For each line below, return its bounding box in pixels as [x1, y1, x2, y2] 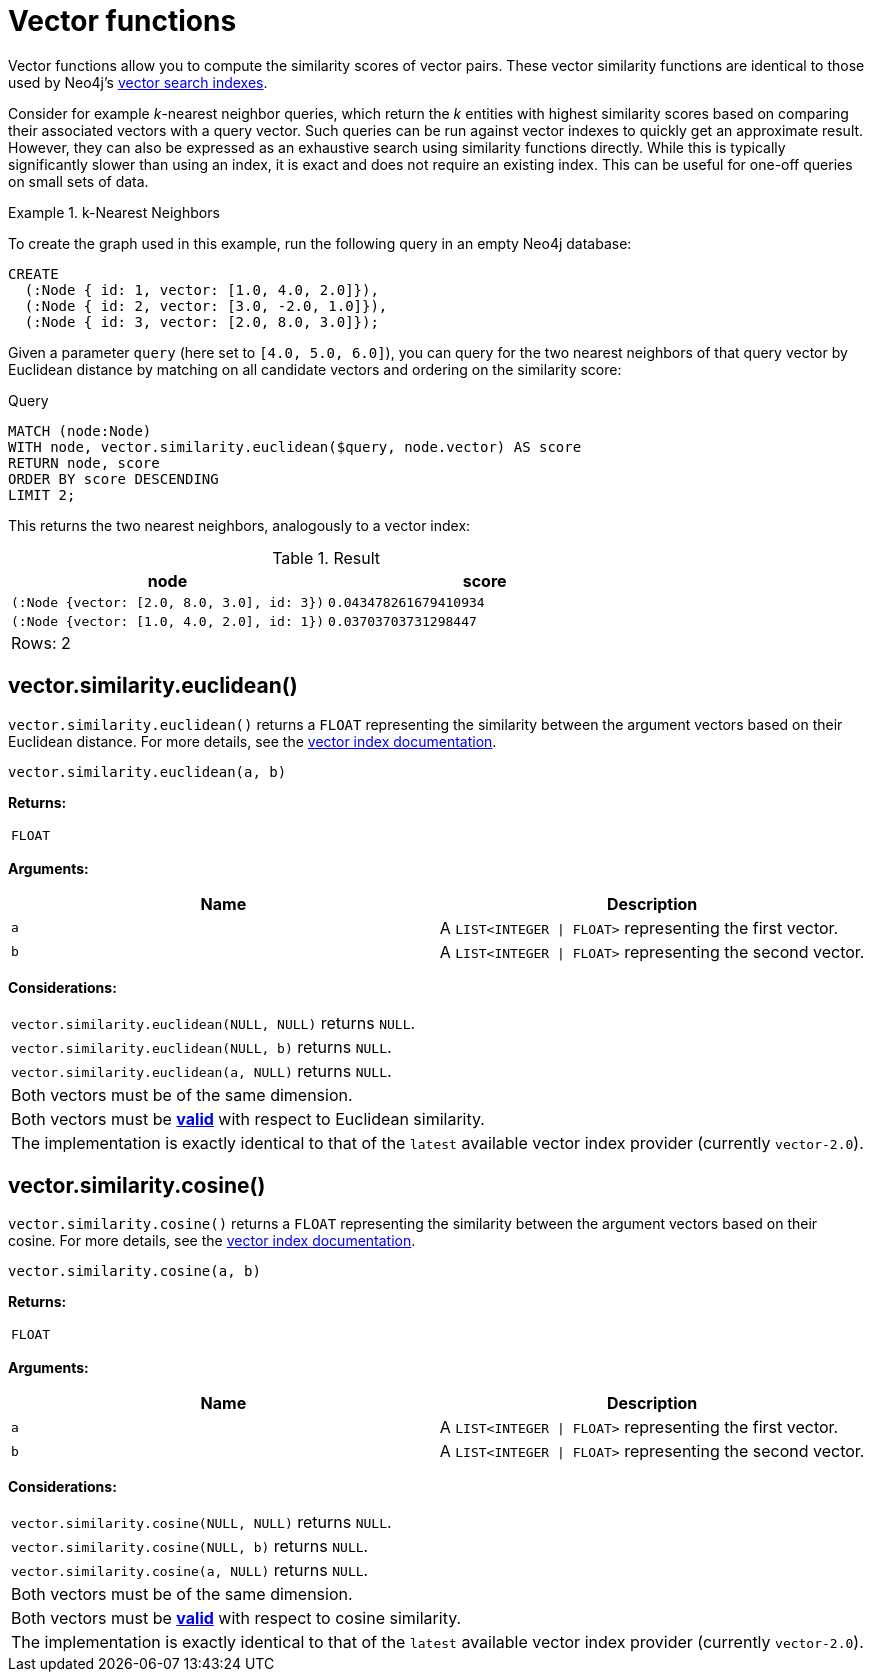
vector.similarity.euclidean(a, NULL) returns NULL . [11, 1060, 392, 1081]
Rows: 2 [11, 632, 71, 653]
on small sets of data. [8, 172, 149, 190]
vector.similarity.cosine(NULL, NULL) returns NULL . [11, 1512, 392, 1533]
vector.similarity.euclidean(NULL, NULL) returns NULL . [11, 1012, 416, 1033]
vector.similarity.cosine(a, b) [8, 1263, 261, 1280]
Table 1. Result [272, 547, 381, 568]
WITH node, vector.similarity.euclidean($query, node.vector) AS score [8, 438, 582, 455]
